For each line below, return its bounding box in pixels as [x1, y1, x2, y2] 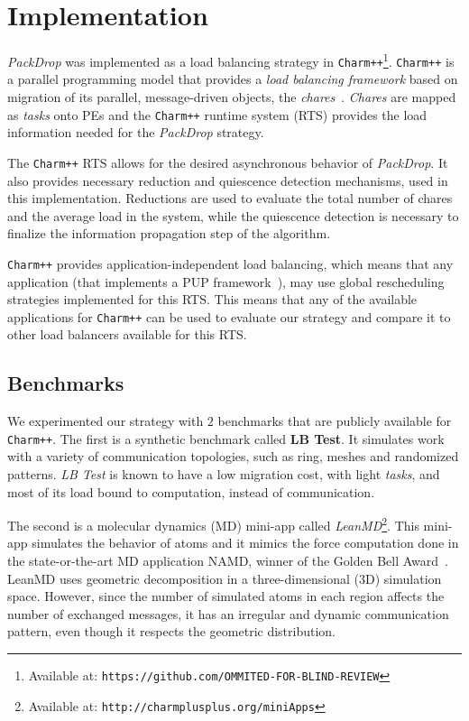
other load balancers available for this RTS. [7, 325, 247, 344]
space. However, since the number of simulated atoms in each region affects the [7, 587, 445, 605]
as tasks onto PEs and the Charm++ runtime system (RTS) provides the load [7, 105, 428, 124]
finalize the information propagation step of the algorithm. [7, 224, 331, 243]
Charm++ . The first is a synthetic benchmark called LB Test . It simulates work [7, 429, 445, 448]
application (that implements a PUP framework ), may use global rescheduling [7, 272, 445, 291]
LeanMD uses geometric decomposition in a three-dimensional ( [7, 568, 360, 587]
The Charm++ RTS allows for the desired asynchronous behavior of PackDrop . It [7, 153, 448, 171]
